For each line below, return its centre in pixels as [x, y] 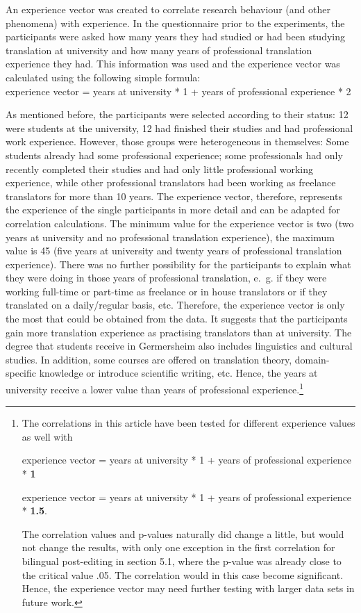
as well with [47, 436]
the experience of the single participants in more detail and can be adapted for [173, 210]
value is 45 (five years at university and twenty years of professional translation [174, 251]
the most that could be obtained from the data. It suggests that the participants [177, 319]
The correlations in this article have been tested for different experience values [188, 423]
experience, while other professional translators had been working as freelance [171, 182]
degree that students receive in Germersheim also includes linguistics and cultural [179, 346]
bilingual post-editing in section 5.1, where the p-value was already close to [182, 561]
